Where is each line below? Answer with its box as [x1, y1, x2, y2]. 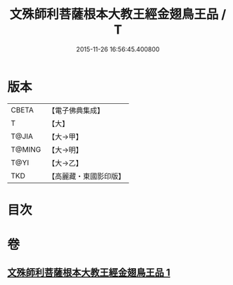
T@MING [11, 145, 41, 154]
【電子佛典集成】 [48, 105, 105, 115]
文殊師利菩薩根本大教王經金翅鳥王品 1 [7, 267, 171, 279]
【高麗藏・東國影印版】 [48, 171, 126, 181]
